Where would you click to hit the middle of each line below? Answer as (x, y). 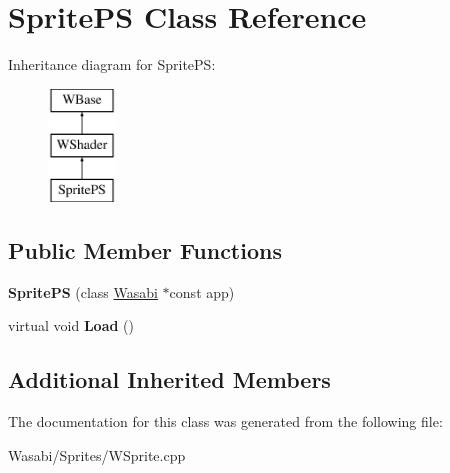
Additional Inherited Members (169, 379)
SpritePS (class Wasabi (83, 291)
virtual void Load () (71, 325)
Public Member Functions (145, 250)
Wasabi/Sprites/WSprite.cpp (97, 454)
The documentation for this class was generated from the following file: (225, 421)
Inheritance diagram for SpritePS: (112, 64)
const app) (202, 291)
